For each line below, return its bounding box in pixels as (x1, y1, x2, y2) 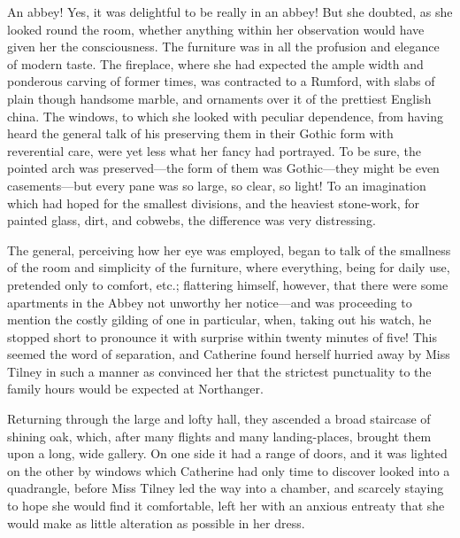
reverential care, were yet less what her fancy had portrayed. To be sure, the (7, 141, 421, 160)
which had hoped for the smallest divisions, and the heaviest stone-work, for (7, 193, 420, 212)
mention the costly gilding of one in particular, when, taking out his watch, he (7, 310, 432, 329)
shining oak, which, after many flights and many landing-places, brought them (7, 426, 432, 445)
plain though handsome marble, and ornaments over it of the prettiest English (7, 89, 432, 107)
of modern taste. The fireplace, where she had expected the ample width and (7, 54, 424, 73)
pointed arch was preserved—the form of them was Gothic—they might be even (7, 159, 440, 177)
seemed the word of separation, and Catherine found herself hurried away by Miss (7, 345, 450, 363)
